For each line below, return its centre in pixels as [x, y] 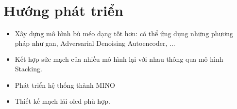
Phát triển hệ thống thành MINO [65, 85]
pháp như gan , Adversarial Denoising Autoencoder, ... [95, 43]
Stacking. [28, 68]
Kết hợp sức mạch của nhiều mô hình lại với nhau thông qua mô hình [119, 59]
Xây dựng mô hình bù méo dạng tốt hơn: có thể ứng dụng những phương [124, 34]
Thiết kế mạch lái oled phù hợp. [62, 101]
